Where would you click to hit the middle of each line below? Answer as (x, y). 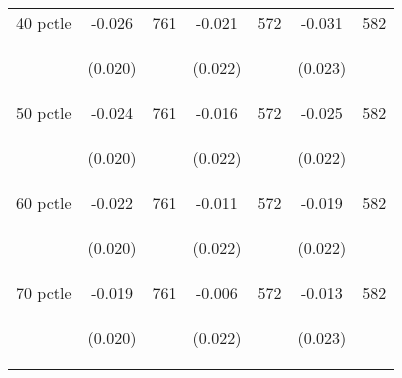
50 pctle (44, 112)
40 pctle (44, 22)
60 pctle (44, 202)
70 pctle (44, 292)
